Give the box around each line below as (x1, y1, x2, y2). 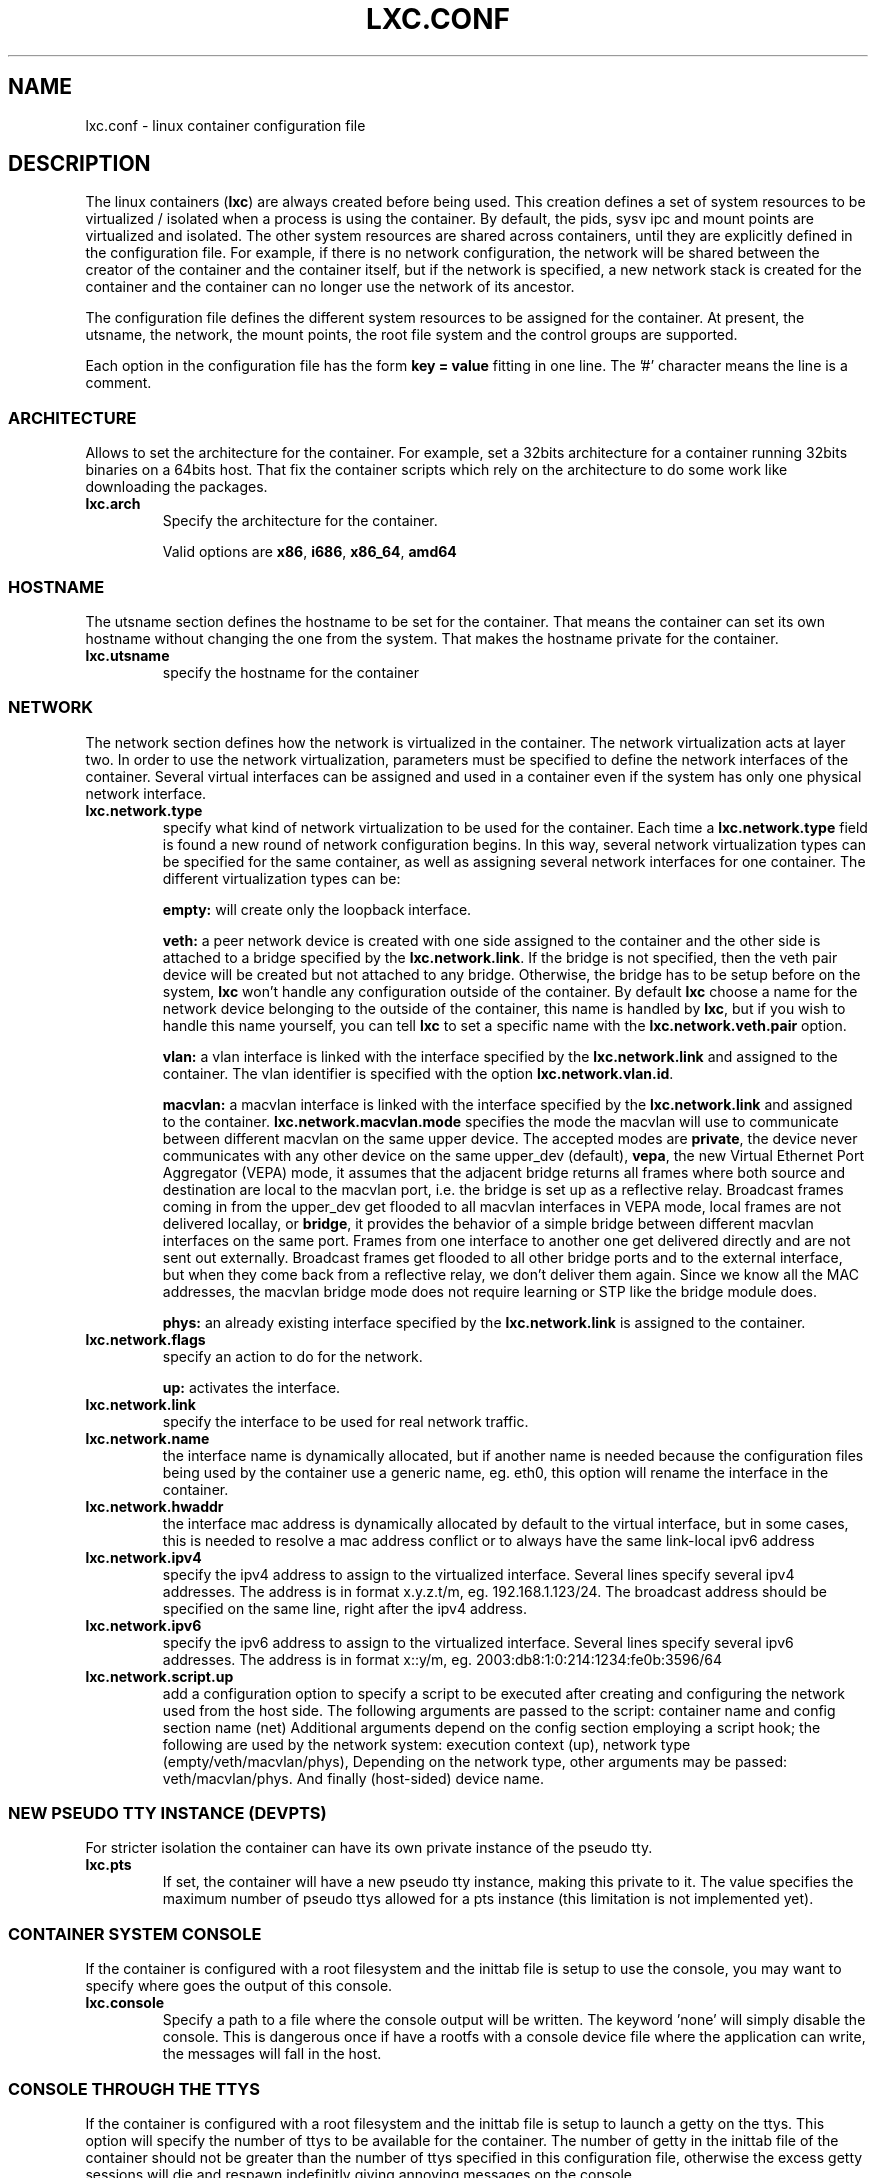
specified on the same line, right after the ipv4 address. (162, 1599, 527, 1617)
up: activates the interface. (162, 1378, 341, 1396)
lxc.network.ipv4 (85, 1548, 202, 1566)
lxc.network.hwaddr (85, 1497, 224, 1515)
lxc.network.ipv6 (85, 1616, 202, 1634)
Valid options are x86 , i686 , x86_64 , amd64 (162, 543, 457, 561)
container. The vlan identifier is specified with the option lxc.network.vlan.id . (162, 1064, 674, 1082)
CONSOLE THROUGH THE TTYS (8, 2078, 260, 2099)
